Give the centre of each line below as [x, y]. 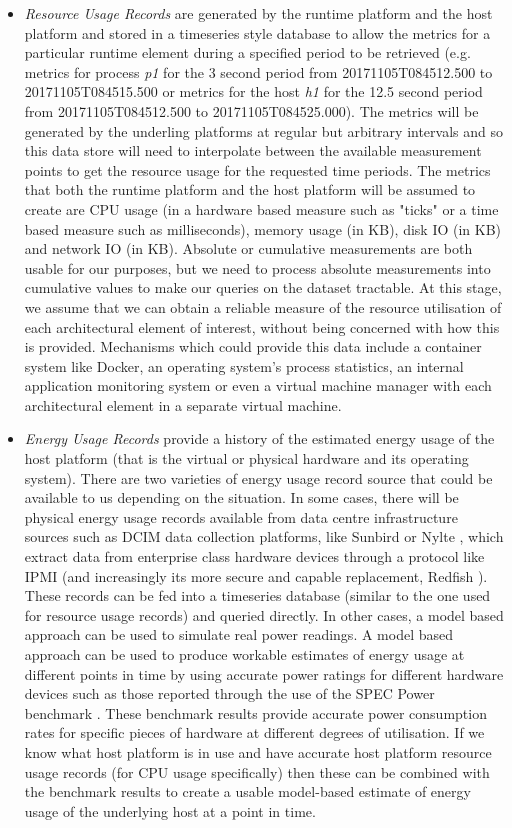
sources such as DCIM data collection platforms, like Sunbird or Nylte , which [264, 536]
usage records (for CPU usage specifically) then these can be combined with [257, 771]
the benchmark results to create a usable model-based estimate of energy [247, 791]
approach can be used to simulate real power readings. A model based [239, 634]
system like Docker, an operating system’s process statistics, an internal [244, 365]
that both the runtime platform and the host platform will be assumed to [250, 189]
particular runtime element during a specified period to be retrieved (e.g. [247, 52]
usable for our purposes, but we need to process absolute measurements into [257, 267]
